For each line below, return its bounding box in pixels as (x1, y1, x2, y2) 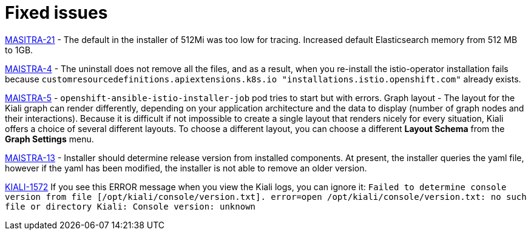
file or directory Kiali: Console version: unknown (5, 201, 256, 211)
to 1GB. (5, 44, 33, 55)
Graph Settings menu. (5, 133, 94, 144)
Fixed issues (5, 2, 108, 23)
